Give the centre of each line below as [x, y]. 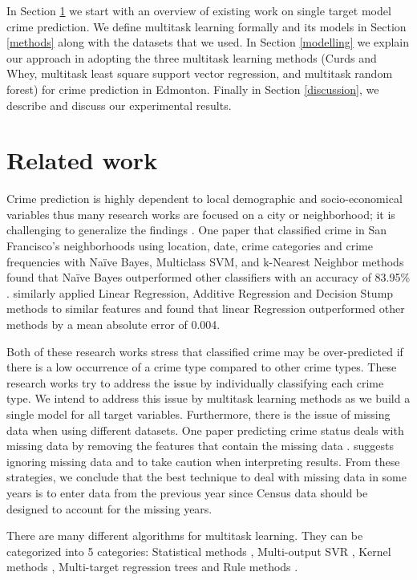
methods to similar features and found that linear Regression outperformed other [206, 308]
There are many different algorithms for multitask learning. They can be [185, 535]
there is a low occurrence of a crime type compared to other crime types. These [202, 367]
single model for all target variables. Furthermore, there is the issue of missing [198, 414]
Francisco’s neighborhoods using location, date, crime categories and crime [190, 246]
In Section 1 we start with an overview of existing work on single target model [199, 10]
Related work [82, 160]
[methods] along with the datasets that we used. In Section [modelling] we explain [208, 42]
